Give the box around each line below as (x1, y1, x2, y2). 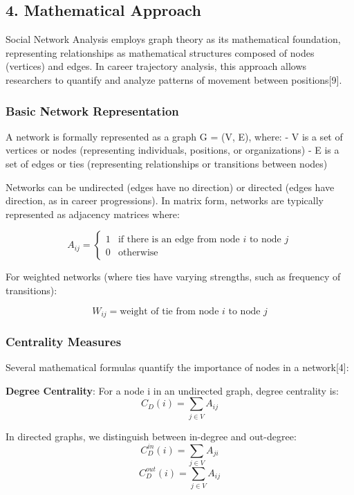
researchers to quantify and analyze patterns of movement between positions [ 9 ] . (6, 72, 342, 87)
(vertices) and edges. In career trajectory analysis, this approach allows (6, 59, 307, 73)
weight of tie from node (120, 306, 219, 316)
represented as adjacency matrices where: (6, 206, 180, 221)
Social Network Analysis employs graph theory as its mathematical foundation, (6, 32, 341, 46)
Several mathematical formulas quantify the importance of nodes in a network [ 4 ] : (6, 360, 349, 375)
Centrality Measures (6, 332, 122, 350)
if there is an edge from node (118, 235, 240, 245)
